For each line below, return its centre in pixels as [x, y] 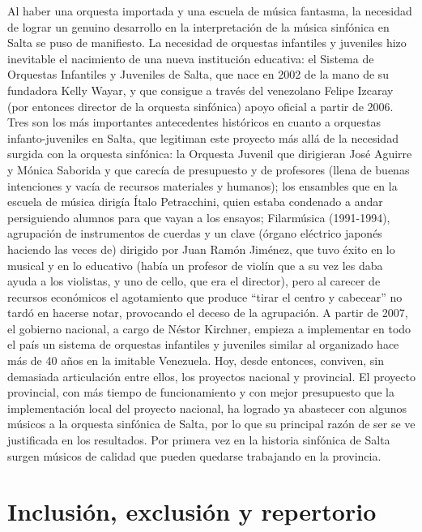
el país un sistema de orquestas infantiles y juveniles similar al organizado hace [203, 344]
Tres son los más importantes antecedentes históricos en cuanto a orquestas [194, 122]
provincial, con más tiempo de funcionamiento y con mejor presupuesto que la [201, 392]
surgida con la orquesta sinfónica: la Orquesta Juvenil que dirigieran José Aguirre [210, 154]
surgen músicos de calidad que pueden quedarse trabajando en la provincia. [194, 455]
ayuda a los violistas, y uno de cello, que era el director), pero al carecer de [194, 281]
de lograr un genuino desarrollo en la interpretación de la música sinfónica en [198, 26]
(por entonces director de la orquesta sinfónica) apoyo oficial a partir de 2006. [200, 106]
